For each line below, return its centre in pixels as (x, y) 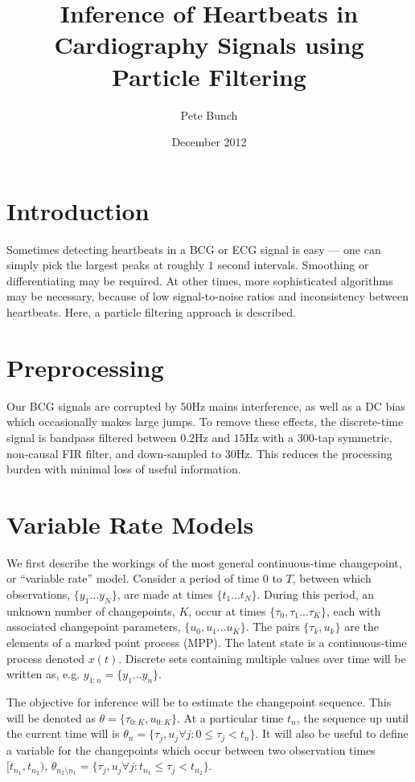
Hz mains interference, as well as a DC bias (298, 405)
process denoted (46, 658)
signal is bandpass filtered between (92, 437)
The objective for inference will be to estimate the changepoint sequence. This (199, 701)
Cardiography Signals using (209, 45)
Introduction (78, 210)
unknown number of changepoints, (91, 610)
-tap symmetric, (353, 437)
